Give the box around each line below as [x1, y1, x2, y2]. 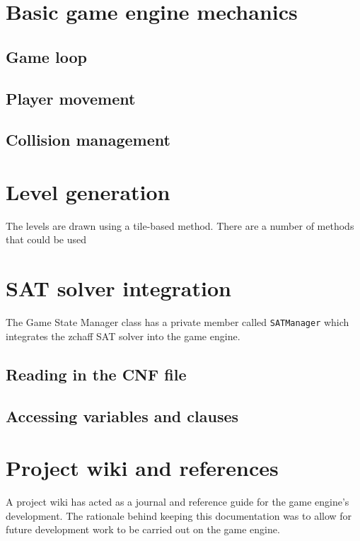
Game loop [6, 45, 87, 67]
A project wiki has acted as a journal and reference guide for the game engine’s [6, 494, 349, 509]
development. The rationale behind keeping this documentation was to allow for [6, 508, 352, 523]
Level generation [6, 177, 170, 206]
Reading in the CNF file [6, 363, 187, 385]
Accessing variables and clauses [6, 405, 239, 426]
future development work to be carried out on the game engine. [6, 522, 280, 537]
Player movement [6, 87, 136, 109]
